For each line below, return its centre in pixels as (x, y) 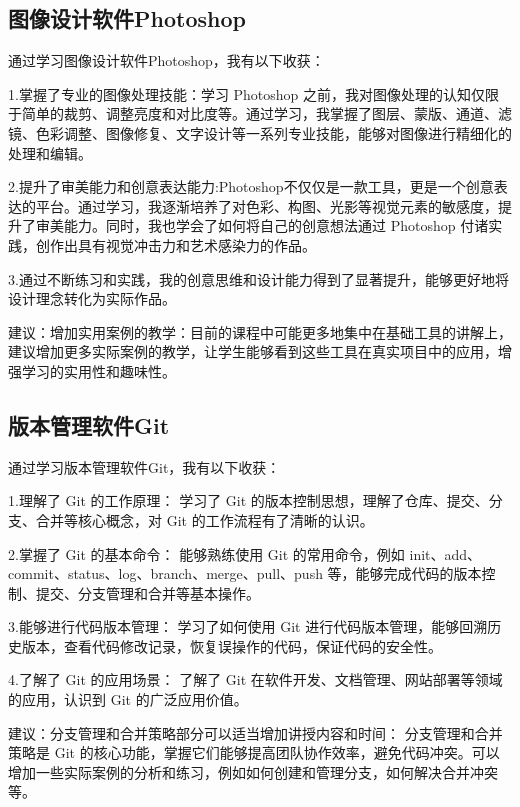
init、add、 (445, 553)
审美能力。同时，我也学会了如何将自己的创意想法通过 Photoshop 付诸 (262, 225)
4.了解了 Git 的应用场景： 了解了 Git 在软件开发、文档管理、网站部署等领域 (255, 679)
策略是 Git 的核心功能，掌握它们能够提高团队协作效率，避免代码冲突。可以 (254, 752)
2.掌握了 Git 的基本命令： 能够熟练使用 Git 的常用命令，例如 (206, 553)
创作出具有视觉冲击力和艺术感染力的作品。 (175, 244)
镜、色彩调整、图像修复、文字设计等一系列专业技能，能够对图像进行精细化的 (260, 132)
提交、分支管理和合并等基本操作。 (147, 592)
